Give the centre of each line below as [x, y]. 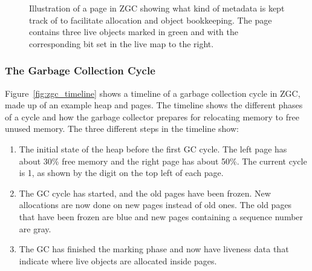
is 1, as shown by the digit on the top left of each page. [121, 173]
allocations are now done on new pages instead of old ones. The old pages [155, 205]
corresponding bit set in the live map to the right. [122, 43]
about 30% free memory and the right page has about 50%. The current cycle [163, 161]
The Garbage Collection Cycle [80, 70]
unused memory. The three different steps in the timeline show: [122, 129]
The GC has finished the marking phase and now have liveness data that [154, 249]
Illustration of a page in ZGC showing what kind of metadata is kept [157, 8]
